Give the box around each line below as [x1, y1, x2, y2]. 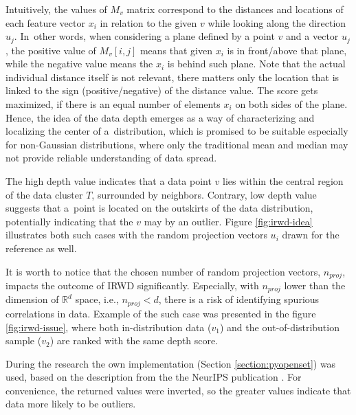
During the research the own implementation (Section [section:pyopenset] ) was [5, 356, 336, 370]
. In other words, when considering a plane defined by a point [14, 29, 275, 43]
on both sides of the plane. [235, 97, 348, 111]
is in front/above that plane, [227, 43, 347, 57]
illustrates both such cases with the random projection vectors [5, 227, 267, 242]
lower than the [284, 278, 346, 292]
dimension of [5, 292, 59, 306]
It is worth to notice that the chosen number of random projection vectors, [5, 264, 321, 278]
